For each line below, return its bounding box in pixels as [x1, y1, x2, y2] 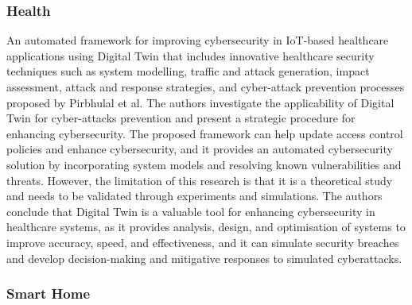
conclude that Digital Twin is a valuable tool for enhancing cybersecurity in [6, 203, 375, 219]
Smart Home [6, 284, 91, 303]
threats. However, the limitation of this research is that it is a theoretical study [6, 172, 393, 188]
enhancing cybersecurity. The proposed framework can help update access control [6, 125, 403, 141]
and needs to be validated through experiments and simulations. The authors [6, 187, 383, 204]
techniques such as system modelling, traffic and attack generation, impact [6, 63, 370, 79]
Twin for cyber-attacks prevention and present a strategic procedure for [6, 110, 356, 126]
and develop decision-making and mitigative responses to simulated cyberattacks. [6, 249, 402, 266]
